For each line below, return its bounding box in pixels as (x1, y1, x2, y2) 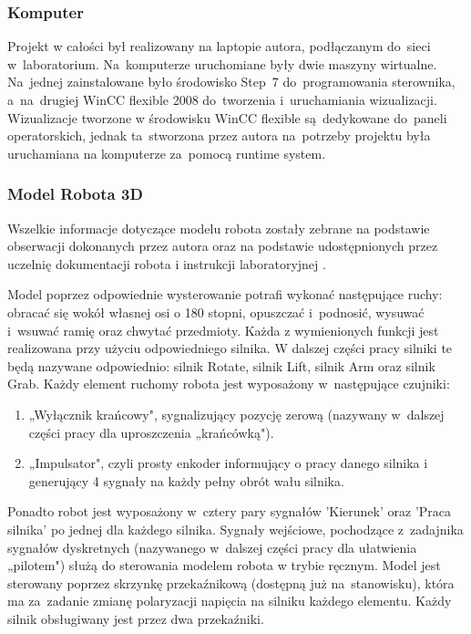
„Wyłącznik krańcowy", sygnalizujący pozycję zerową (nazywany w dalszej (28, 404, 445, 423)
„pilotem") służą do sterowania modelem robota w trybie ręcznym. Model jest (7, 556, 441, 575)
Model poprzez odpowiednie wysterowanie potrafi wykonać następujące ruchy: (7, 285, 443, 304)
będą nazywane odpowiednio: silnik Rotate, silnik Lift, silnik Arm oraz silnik (7, 356, 435, 375)
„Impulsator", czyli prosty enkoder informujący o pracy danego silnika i (28, 453, 428, 473)
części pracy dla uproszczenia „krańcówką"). (28, 422, 274, 442)
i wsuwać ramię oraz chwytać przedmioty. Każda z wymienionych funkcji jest (7, 320, 439, 339)
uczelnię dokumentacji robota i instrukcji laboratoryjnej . (7, 254, 326, 273)
